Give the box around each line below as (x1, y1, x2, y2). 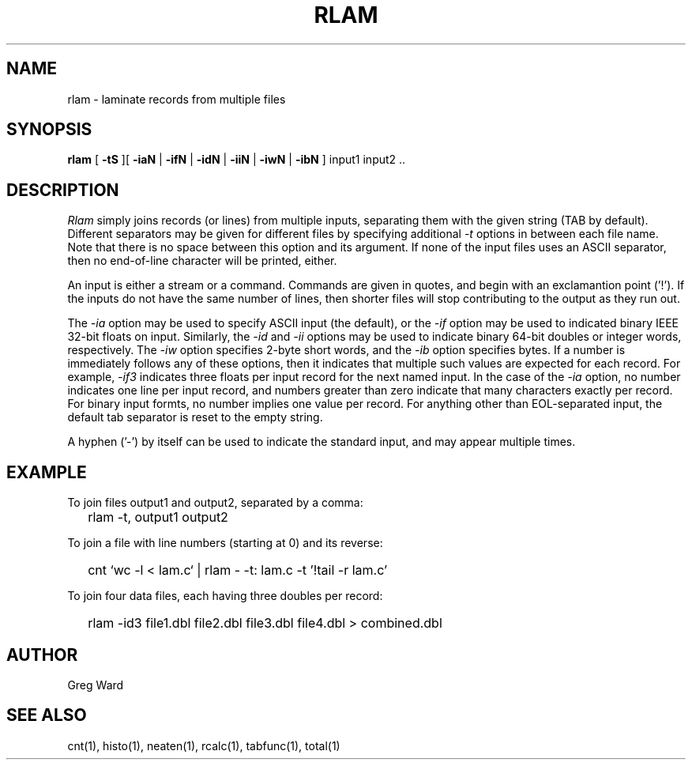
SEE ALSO (6, 705, 87, 726)
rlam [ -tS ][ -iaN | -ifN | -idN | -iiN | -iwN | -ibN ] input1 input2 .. (67, 153, 406, 167)
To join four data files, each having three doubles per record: (67, 589, 383, 603)
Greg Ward (67, 677, 124, 692)
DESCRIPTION (6, 179, 119, 200)
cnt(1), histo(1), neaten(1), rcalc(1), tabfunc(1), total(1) (67, 738, 340, 753)
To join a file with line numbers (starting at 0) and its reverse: (67, 536, 383, 550)
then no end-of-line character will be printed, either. (67, 254, 337, 268)
